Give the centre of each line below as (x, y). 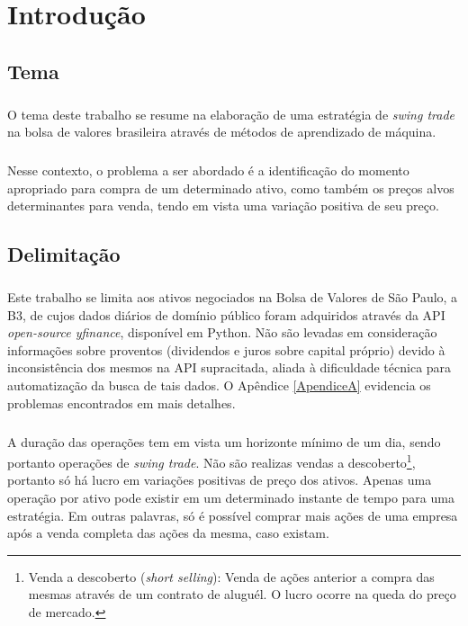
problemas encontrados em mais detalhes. (121, 402)
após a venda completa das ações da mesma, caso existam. (168, 533)
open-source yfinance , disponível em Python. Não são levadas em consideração (222, 332)
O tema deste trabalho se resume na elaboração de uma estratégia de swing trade (231, 114)
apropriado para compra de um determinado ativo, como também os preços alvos (231, 188)
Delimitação (64, 254)
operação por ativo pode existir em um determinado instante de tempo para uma (231, 497)
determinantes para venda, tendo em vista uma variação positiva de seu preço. (223, 206)
